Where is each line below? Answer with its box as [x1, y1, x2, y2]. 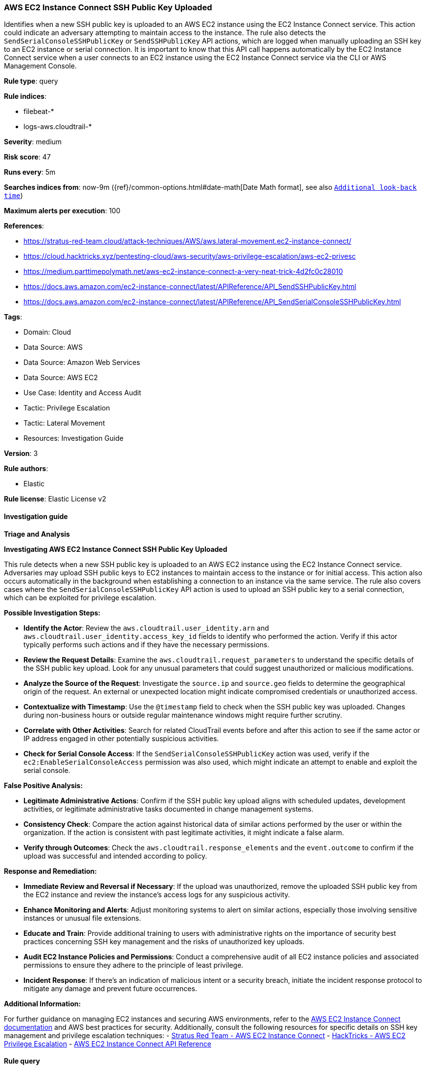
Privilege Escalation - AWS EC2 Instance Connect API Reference [4, 1039, 211, 1048]
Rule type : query [4, 77, 58, 86]
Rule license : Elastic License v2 [4, 495, 106, 503]
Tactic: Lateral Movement [23, 419, 105, 428]
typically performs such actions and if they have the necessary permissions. [23, 640, 269, 649]
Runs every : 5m [4, 168, 56, 177]
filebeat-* [23, 107, 54, 116]
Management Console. [4, 62, 77, 70]
